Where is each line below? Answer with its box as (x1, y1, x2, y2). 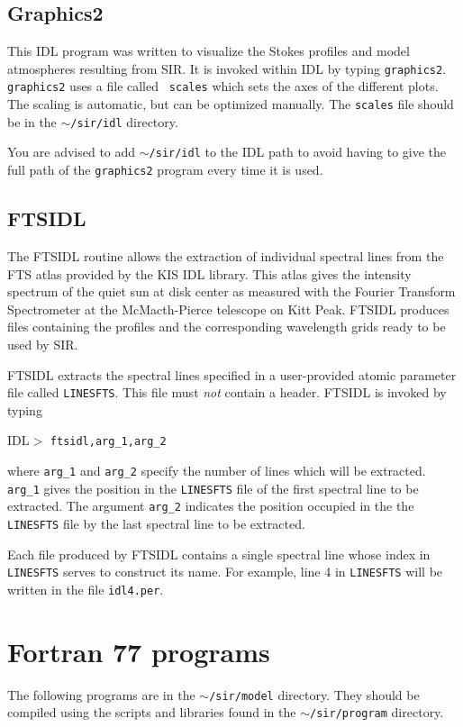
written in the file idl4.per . (7, 579, 164, 598)
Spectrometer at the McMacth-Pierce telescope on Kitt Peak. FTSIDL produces (7, 299, 449, 318)
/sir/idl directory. (70, 112, 178, 131)
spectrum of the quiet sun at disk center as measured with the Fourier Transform (7, 282, 456, 301)
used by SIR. (7, 334, 78, 353)
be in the (7, 112, 57, 131)
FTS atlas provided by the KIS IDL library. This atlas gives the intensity (7, 264, 412, 283)
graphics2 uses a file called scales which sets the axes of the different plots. (7, 77, 439, 95)
